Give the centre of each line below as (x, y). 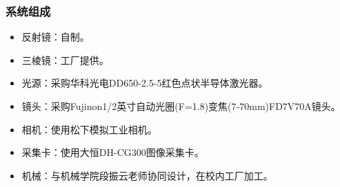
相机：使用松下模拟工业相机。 (89, 129)
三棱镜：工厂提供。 (65, 59)
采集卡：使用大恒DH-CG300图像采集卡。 (113, 152)
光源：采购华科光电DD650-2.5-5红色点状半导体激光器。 (145, 83)
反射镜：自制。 (56, 37)
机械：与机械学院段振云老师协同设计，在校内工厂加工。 (147, 175)
